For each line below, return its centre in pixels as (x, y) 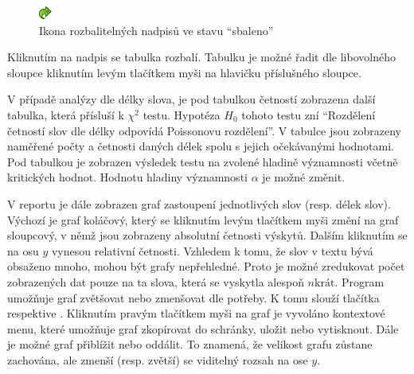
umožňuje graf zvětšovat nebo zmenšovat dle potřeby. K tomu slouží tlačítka (193, 297)
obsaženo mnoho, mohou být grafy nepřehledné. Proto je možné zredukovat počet (206, 266)
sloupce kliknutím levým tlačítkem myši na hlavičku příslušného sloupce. (184, 72)
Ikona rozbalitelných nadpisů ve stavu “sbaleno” (156, 30)
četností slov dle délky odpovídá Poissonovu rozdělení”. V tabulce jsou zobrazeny (204, 130)
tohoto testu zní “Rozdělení (309, 114)
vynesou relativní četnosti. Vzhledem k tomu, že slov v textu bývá (212, 250)
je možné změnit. (304, 177)
